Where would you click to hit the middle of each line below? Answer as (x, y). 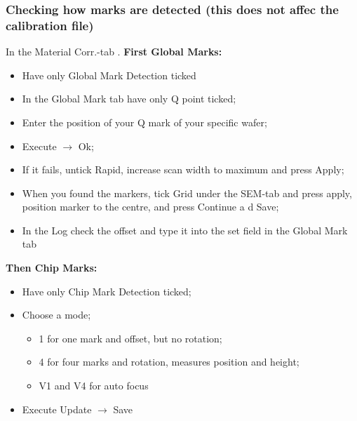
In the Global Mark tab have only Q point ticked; (129, 99)
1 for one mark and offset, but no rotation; (130, 338)
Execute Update (57, 409)
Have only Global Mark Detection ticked (109, 75)
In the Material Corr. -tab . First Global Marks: (114, 52)
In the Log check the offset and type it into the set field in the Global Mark (185, 230)
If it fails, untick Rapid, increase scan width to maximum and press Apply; (183, 169)
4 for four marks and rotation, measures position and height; (169, 362)
